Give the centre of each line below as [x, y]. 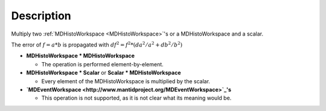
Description [41, 16]
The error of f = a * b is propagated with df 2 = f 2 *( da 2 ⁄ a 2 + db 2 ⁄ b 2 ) [97, 44]
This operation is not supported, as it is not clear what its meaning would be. [136, 98]
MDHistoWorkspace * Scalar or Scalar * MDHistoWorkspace [104, 73]
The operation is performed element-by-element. [103, 64]
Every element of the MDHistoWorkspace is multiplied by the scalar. [126, 81]
